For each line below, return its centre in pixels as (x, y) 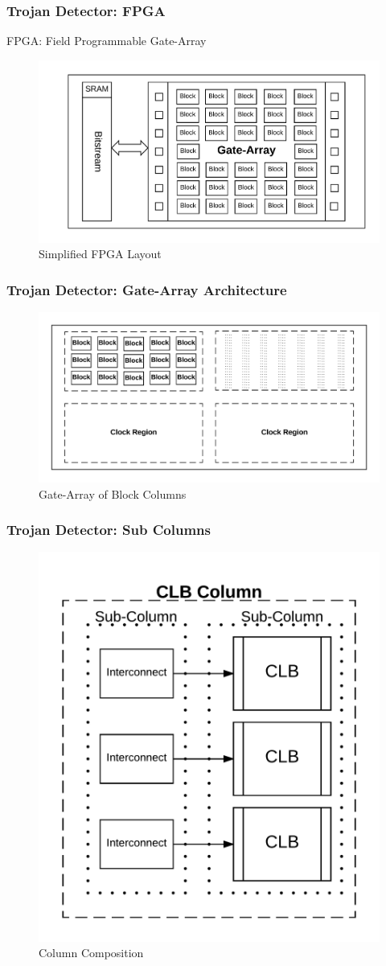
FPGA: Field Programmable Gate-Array (107, 41)
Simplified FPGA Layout (100, 254)
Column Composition (91, 953)
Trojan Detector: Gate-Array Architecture (147, 289)
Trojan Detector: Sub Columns (109, 530)
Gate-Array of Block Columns (113, 493)
